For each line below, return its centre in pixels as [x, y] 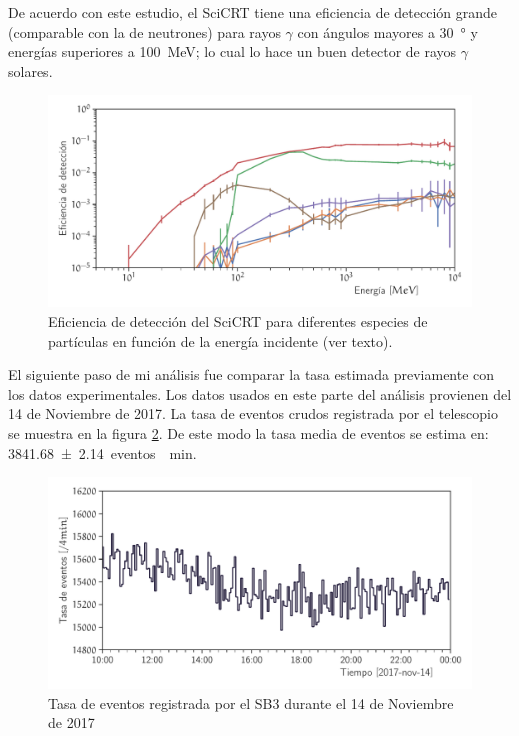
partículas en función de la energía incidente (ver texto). [220, 340]
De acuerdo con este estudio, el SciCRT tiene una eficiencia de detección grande [253, 12]
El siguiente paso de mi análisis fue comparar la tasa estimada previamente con [251, 374]
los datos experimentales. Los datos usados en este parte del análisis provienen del [260, 393]
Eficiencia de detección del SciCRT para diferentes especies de [238, 320]
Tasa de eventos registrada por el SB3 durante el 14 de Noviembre [251, 702]
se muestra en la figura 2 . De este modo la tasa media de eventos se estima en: [248, 432]
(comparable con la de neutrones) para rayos [144, 31]
